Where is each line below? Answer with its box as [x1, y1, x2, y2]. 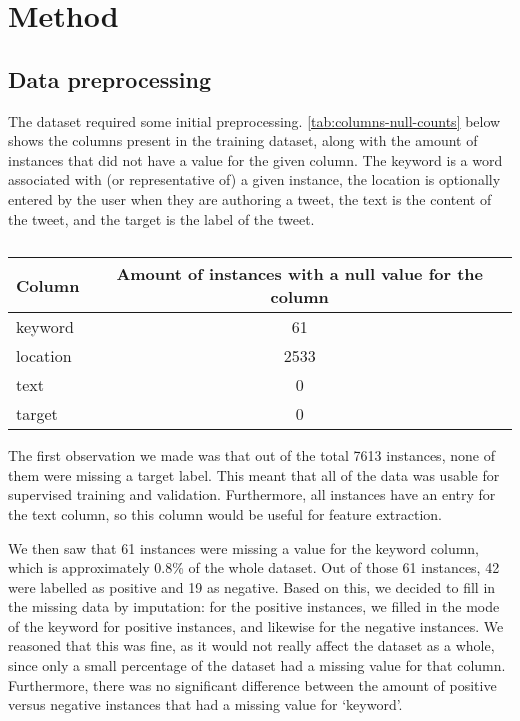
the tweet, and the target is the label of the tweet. [8, 208, 315, 229]
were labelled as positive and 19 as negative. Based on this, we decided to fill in [8, 576, 496, 597]
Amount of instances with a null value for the [116, 262, 483, 286]
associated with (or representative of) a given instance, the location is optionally [8, 169, 501, 190]
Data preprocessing [8, 63, 212, 94]
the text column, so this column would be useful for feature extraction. [8, 503, 442, 524]
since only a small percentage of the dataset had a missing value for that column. [8, 655, 506, 676]
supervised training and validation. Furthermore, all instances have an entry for [8, 484, 496, 505]
